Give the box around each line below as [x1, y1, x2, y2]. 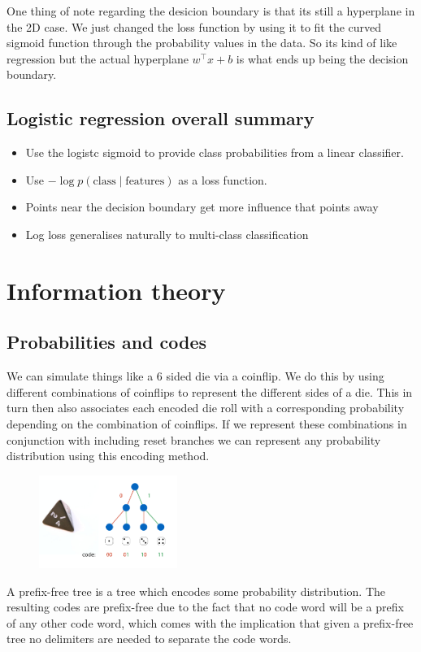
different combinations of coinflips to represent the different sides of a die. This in [7, 383, 413, 400]
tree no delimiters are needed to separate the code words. [7, 630, 292, 647]
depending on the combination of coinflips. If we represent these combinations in [7, 415, 407, 432]
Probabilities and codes [7, 329, 207, 354]
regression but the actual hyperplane [7, 50, 189, 67]
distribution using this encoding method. [7, 447, 210, 464]
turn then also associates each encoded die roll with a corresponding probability [7, 399, 405, 416]
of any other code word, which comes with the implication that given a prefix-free [7, 614, 414, 631]
